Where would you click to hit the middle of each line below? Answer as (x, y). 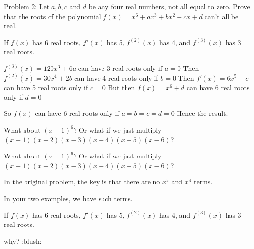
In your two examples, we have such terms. (68, 198)
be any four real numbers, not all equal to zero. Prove (169, 6)
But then (122, 87)
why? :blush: (23, 240)
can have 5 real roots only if (46, 87)
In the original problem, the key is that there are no (82, 182)
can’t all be (222, 16)
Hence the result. (202, 113)
